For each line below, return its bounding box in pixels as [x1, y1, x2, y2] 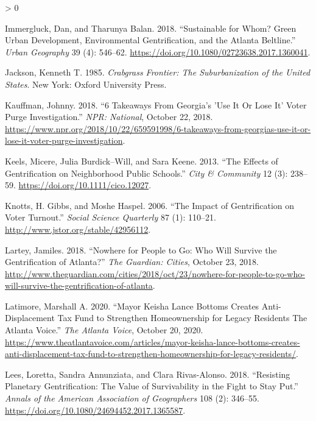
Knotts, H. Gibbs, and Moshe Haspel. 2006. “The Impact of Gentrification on [5, 199, 295, 211]
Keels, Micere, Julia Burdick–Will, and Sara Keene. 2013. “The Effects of [5, 154, 278, 167]
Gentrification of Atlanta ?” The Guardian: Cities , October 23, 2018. [5, 255, 259, 268]
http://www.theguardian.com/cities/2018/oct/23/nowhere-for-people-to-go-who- [5, 267, 305, 280]
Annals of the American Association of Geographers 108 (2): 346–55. [5, 392, 259, 405]
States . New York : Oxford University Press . [5, 77, 167, 90]
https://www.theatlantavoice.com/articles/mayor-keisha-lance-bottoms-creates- [5, 335, 300, 348]
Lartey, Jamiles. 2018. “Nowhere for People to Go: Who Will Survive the [5, 243, 277, 256]
